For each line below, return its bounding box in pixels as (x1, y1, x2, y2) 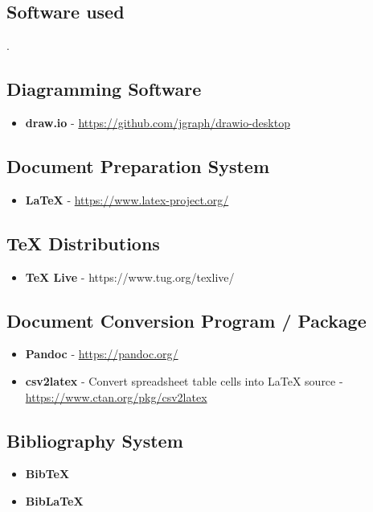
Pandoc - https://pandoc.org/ (25, 345, 178, 362)
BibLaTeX (25, 492, 84, 509)
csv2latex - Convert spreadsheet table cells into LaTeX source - (25, 372, 343, 389)
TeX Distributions (6, 230, 160, 255)
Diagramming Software (6, 76, 202, 101)
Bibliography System (6, 427, 183, 452)
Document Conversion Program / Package (6, 308, 367, 332)
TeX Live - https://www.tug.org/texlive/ (25, 268, 235, 285)
